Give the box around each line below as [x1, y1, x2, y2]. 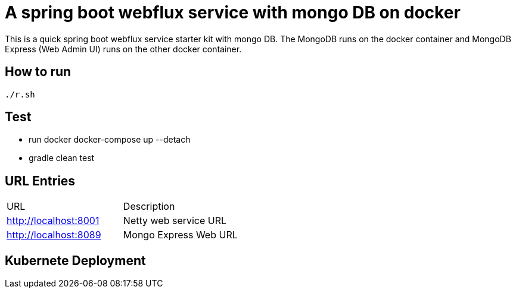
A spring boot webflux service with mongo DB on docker [5, 2, 461, 23]
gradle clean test [29, 153, 95, 163]
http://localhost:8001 [7, 215, 100, 227]
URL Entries [5, 173, 76, 188]
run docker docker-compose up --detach [29, 134, 191, 145]
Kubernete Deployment [5, 253, 146, 268]
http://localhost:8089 [7, 229, 101, 241]
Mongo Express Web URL [123, 229, 238, 241]
